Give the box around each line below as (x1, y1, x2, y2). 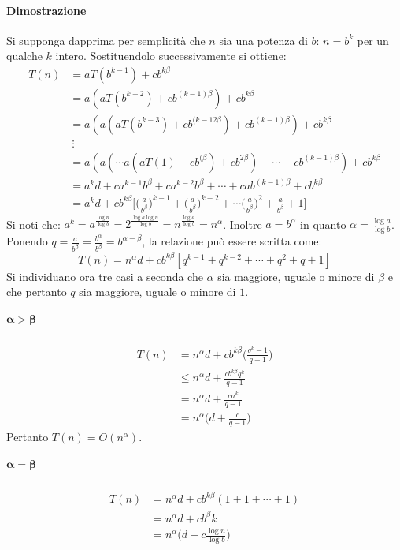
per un (357, 32, 389, 48)
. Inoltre (223, 215, 262, 232)
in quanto (300, 215, 346, 232)
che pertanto (6, 283, 67, 300)
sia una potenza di (219, 32, 308, 48)
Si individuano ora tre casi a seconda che (6, 268, 203, 284)
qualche (6, 47, 43, 64)
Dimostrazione (6, 2, 87, 18)
